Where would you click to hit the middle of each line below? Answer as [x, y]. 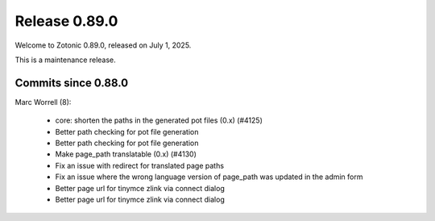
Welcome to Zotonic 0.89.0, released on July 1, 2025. [103, 45]
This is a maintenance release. [65, 60]
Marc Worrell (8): [43, 102]
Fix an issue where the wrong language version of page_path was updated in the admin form [209, 177]
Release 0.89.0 [66, 21]
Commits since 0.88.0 [72, 83]
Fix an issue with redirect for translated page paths [140, 165]
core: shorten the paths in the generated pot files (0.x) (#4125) [159, 120]
